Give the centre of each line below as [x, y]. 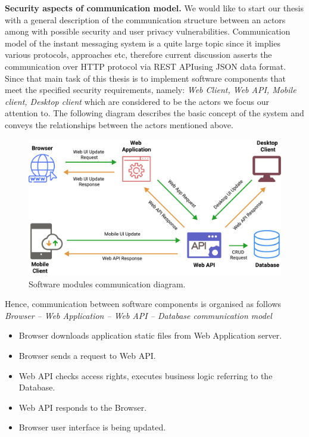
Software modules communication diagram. [107, 283]
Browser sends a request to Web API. [87, 356]
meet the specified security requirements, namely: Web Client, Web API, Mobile [151, 90]
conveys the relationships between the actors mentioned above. [119, 124]
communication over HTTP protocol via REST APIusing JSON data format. [146, 66]
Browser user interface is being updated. [92, 427]
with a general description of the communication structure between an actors [145, 19]
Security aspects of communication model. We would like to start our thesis [154, 8]
